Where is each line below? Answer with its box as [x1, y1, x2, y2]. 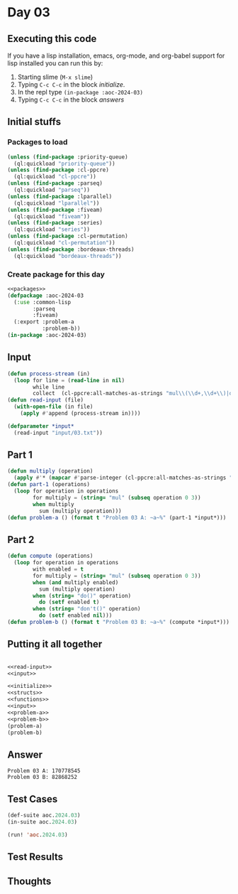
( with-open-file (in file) [13, 403, 93, 411]
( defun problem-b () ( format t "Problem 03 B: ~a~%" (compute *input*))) [7, 619, 230, 626]
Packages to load [7, 137, 68, 147]
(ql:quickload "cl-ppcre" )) [13, 173, 97, 181]
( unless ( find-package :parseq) [7, 180, 103, 187]
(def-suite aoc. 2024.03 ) [7, 812, 81, 819]
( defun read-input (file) [7, 397, 84, 404]
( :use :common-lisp [13, 298, 72, 306]
